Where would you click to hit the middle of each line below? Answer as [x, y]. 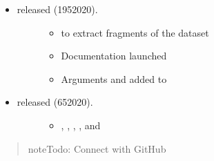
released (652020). [55, 102]
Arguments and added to [114, 78]
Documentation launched [114, 56]
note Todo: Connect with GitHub [97, 148]
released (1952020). [57, 9]
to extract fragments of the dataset [135, 32]
